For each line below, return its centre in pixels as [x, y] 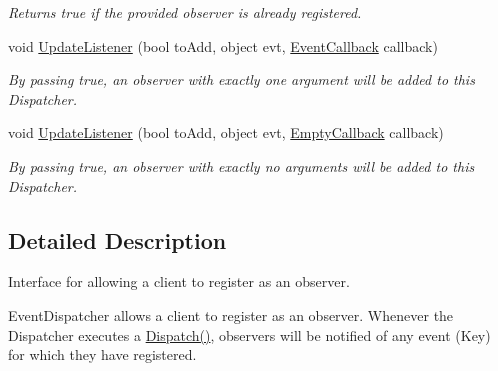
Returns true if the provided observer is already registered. [185, 12]
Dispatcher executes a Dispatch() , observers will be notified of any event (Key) [249, 334]
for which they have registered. [102, 354]
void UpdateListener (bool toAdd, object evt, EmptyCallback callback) [226, 132]
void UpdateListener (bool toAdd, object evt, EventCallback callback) [223, 45]
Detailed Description [117, 239]
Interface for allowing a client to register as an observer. [179, 281]
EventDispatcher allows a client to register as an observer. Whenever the [231, 314]
